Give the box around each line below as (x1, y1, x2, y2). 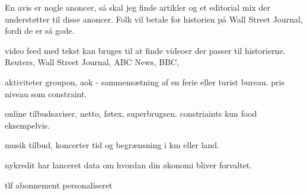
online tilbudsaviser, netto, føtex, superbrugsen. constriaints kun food (5, 107, 257, 120)
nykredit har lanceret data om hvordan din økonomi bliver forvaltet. (5, 158, 252, 171)
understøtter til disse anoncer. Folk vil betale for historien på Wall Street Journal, (5, 12, 303, 25)
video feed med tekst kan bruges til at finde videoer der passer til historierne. (5, 44, 286, 56)
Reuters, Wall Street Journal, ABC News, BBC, (5, 56, 180, 68)
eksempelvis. (5, 119, 50, 131)
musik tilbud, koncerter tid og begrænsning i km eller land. (5, 139, 220, 151)
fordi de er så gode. (5, 24, 75, 37)
